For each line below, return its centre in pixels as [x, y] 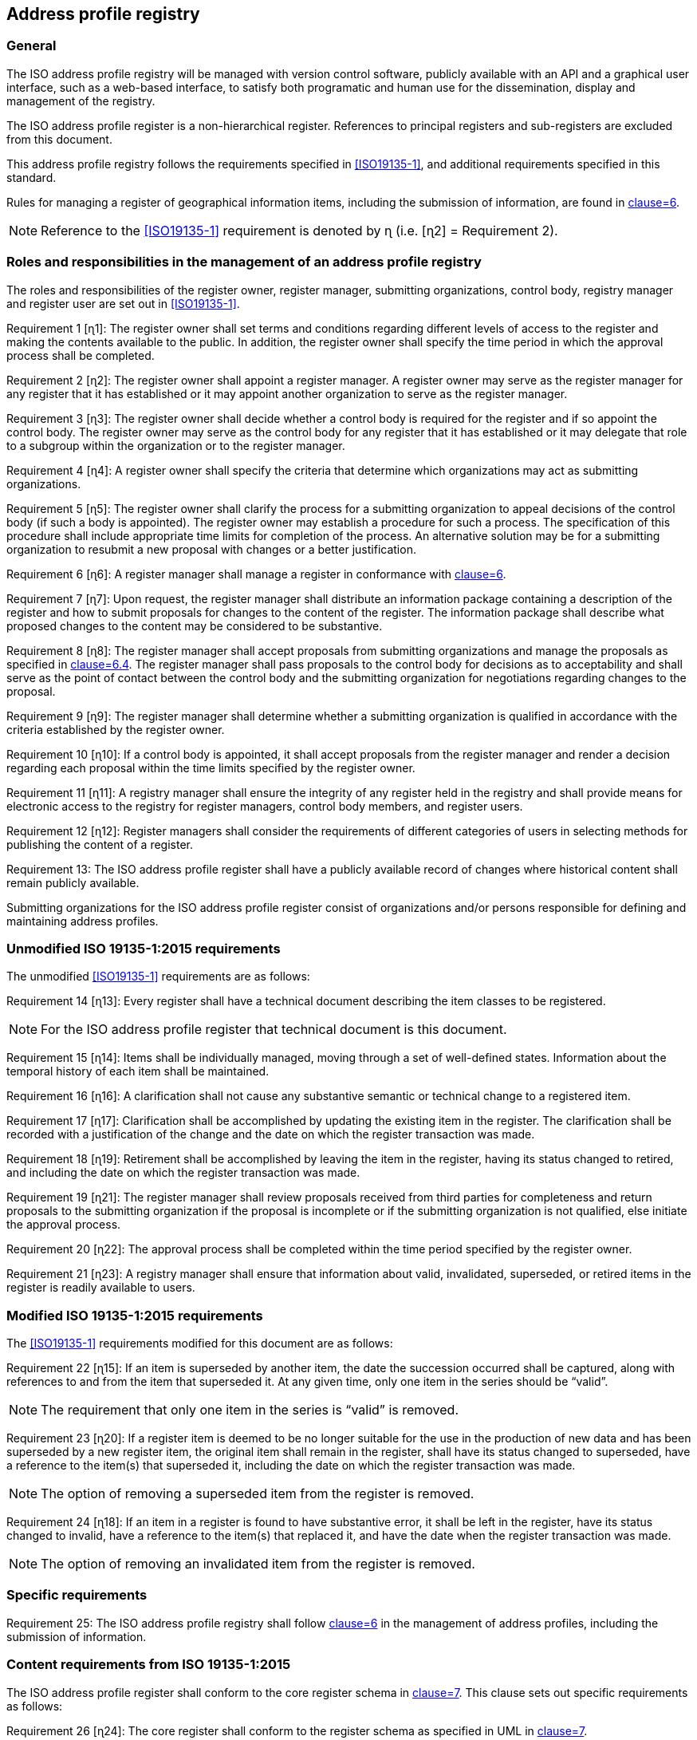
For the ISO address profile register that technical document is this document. [274, 1030]
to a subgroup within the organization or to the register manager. [176, 445]
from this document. [59, 139]
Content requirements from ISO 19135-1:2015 [149, 1665]
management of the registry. [81, 101]
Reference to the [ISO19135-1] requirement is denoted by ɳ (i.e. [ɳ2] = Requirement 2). [299, 230]
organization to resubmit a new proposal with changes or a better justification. [211, 549]
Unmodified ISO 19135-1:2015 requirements [144, 948]
